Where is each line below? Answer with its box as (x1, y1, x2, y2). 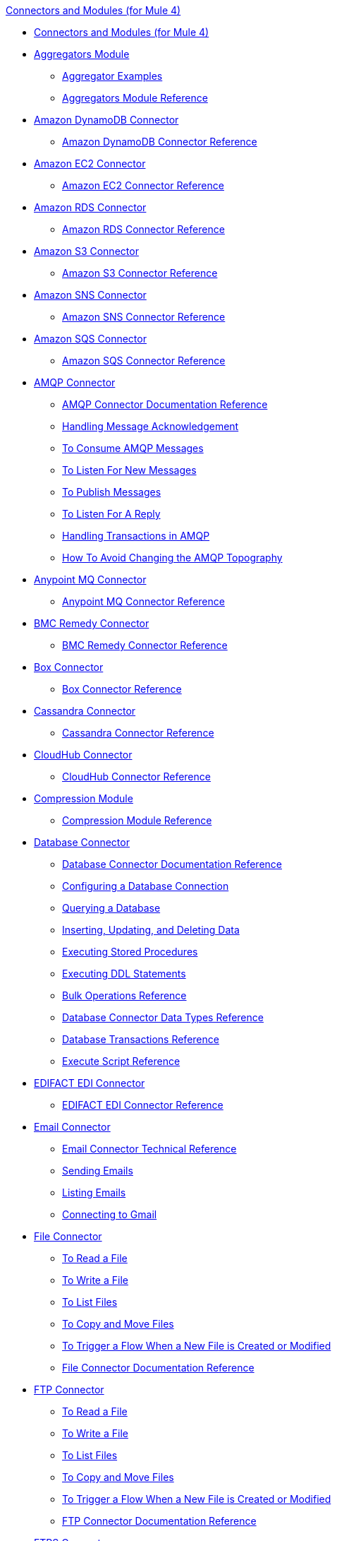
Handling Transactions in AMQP (62, 530, 210, 542)
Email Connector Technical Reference (62, 1143, 237, 1155)
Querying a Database (62, 902, 161, 914)
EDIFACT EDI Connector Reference (62, 1099, 223, 1111)
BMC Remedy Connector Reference (62, 639, 228, 651)
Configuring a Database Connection (62, 880, 229, 892)
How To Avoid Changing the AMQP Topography (62, 552, 283, 564)
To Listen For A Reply (62, 508, 161, 520)
